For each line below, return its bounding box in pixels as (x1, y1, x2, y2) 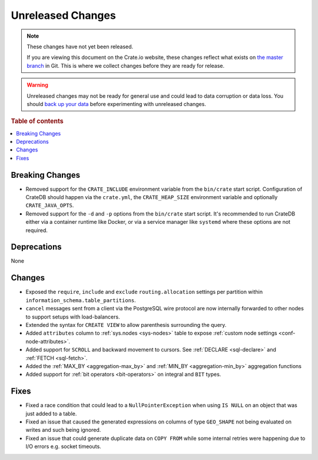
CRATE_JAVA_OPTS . (25, 202, 74, 209)
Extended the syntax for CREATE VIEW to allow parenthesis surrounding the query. (25, 321, 227, 328)
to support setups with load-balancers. (25, 313, 120, 320)
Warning (26, 81, 48, 88)
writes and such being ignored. (25, 426, 101, 433)
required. (25, 227, 48, 234)
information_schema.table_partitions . (25, 296, 137, 303)
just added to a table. (25, 410, 77, 417)
